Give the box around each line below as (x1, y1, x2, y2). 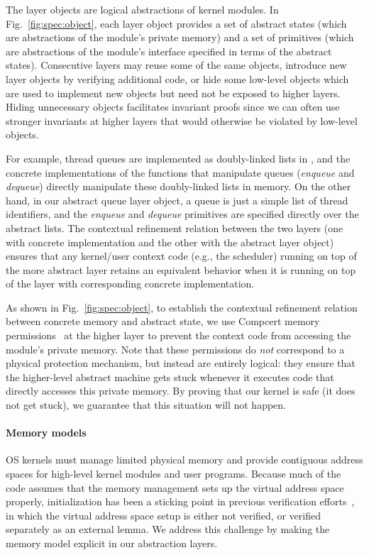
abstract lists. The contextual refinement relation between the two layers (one (6, 220, 343, 235)
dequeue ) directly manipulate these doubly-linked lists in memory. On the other (6, 179, 351, 194)
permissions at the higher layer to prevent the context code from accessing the (6, 328, 351, 343)
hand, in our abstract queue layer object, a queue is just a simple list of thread (6, 192, 348, 207)
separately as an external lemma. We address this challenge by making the (6, 522, 330, 537)
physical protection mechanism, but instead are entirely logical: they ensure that (6, 356, 356, 370)
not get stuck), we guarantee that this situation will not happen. (6, 397, 287, 412)
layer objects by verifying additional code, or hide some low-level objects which (6, 71, 349, 86)
